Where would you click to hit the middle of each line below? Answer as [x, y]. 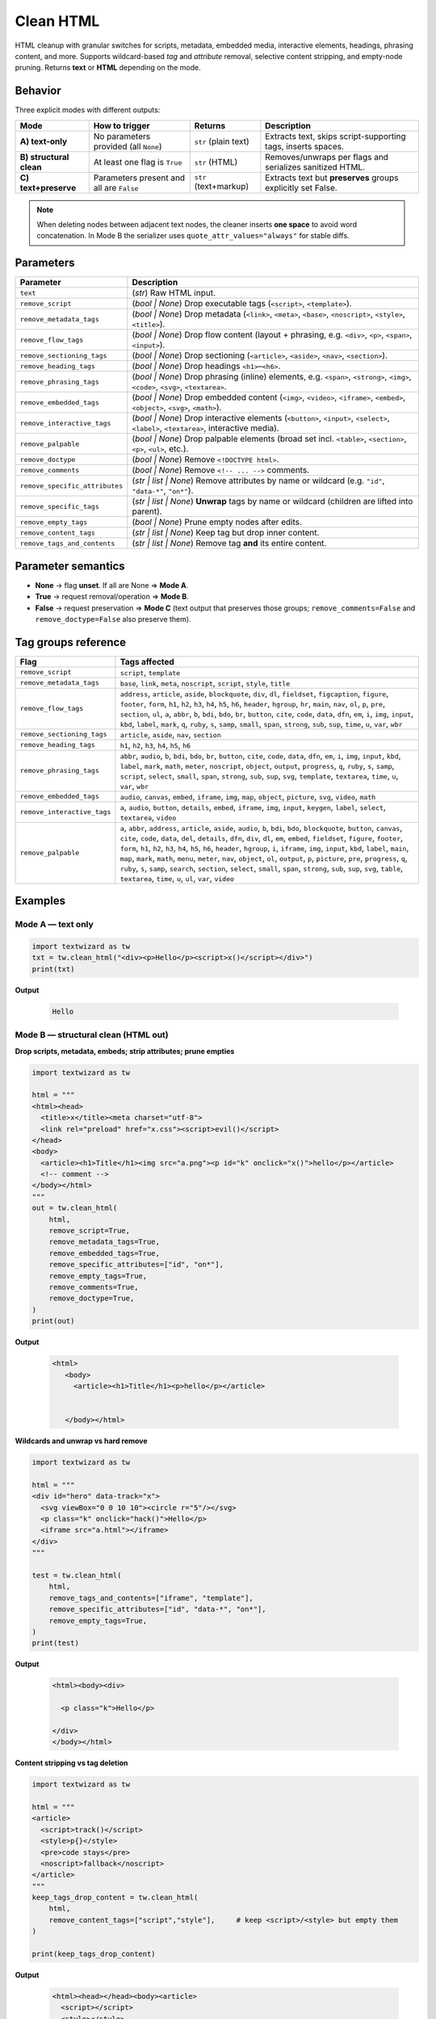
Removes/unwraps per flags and [327, 157]
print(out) [53, 1321]
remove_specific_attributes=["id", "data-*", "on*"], [157, 1610]
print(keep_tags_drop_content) [94, 1954]
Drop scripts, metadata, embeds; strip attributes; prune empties [125, 1051]
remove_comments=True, [94, 1287]
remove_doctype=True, [92, 1299]
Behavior [38, 91]
